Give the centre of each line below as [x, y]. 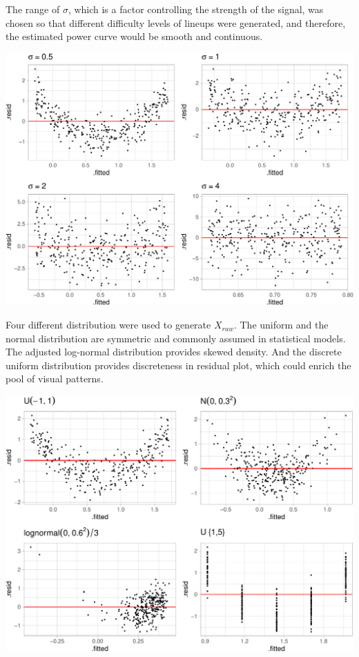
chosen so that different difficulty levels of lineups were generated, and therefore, [176, 22]
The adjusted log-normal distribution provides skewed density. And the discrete [174, 352]
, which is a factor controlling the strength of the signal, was [196, 9]
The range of [33, 9]
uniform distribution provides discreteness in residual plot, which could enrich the [178, 365]
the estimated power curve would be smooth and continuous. [134, 36]
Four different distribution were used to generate [108, 325]
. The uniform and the [281, 325]
